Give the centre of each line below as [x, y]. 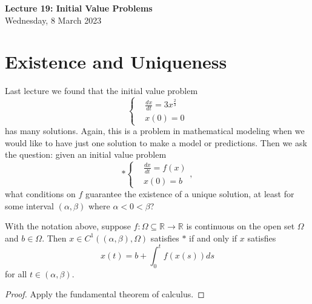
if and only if [213, 238]
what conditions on [40, 193]
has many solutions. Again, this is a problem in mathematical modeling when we [155, 131]
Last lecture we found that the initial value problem [101, 91]
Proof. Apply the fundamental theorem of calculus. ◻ [105, 294]
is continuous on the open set [241, 226]
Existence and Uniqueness [116, 62]
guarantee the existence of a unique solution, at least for [190, 193]
